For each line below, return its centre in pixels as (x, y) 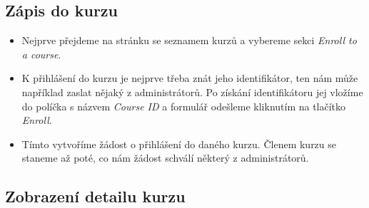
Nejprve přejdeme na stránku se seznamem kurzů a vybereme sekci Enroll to (189, 40)
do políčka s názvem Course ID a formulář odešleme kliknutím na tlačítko (184, 106)
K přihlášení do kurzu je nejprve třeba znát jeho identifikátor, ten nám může (190, 78)
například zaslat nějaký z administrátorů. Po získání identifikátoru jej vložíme (192, 92)
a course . (41, 54)
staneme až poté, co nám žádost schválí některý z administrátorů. (165, 158)
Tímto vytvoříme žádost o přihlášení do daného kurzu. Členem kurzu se (179, 144)
